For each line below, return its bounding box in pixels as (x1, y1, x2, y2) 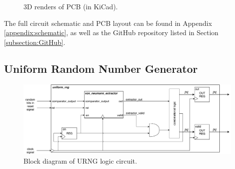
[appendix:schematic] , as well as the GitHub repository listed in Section (4, 27, 219, 38)
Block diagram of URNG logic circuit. (23, 156, 137, 166)
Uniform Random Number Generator (4, 61, 198, 76)
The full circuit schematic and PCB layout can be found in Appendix (4, 18, 212, 28)
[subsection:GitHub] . (4, 37, 66, 47)
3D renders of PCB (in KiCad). (23, 1, 118, 11)
